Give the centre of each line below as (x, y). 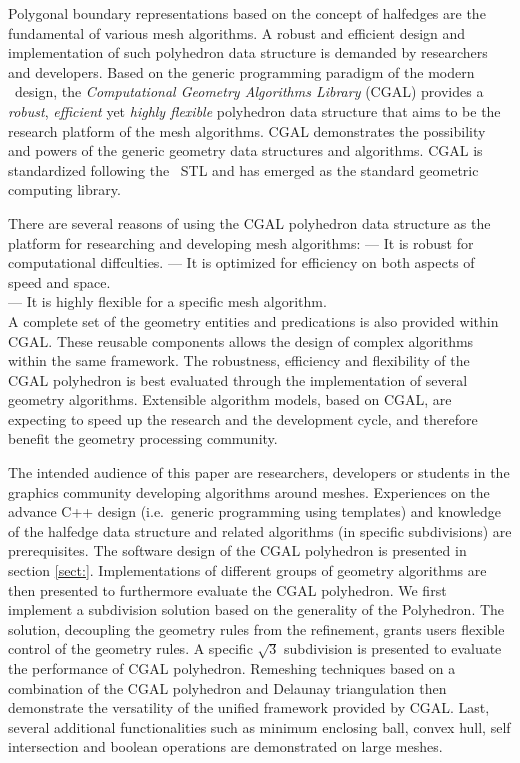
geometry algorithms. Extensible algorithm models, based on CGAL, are (230, 399)
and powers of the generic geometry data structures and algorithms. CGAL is (245, 150)
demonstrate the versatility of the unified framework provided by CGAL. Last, (249, 707)
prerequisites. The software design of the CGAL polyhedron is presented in (237, 550)
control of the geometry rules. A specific (130, 648)
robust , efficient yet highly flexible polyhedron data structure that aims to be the (254, 110)
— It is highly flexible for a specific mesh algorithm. (167, 301)
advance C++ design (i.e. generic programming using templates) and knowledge (255, 511)
